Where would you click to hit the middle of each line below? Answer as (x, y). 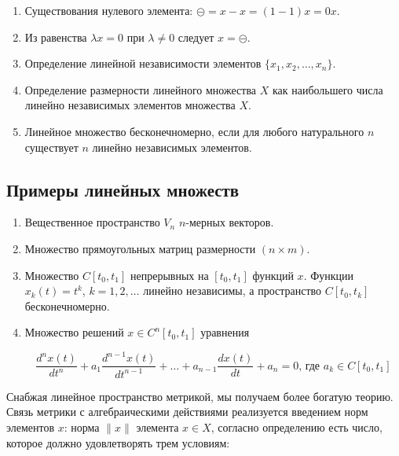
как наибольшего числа (328, 89)
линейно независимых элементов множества (130, 105)
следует (196, 37)
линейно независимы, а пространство (232, 291)
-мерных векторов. (230, 222)
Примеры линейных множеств (123, 189)
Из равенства (56, 37)
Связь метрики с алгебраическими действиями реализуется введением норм (187, 412)
